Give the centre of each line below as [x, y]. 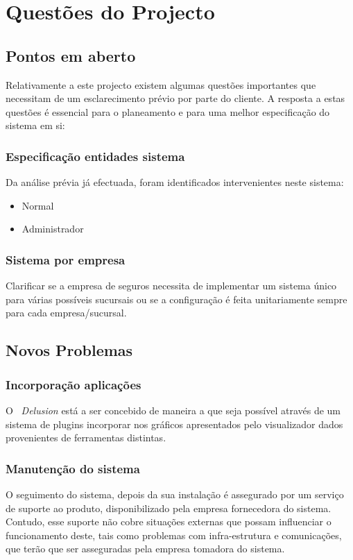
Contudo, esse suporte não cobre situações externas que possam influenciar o [169, 521]
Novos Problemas [69, 350]
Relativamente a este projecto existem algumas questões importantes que [161, 84]
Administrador [53, 229]
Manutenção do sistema [73, 468]
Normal [38, 205]
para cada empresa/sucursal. [66, 313]
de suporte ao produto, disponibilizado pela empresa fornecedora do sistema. [169, 508]
